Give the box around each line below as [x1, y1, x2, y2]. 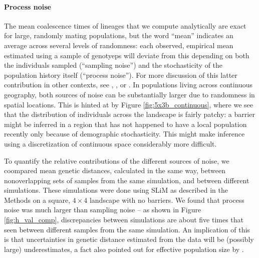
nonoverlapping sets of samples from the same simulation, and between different [4, 175, 249, 185]
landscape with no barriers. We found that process [89, 194, 244, 205]
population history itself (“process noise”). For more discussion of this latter [4, 69, 237, 80]
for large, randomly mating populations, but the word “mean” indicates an [4, 30, 233, 41]
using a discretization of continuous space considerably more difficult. [4, 138, 217, 149]
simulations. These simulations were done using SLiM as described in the [4, 185, 228, 195]
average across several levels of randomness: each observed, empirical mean [4, 40, 233, 50]
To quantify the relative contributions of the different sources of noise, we [4, 155, 229, 166]
